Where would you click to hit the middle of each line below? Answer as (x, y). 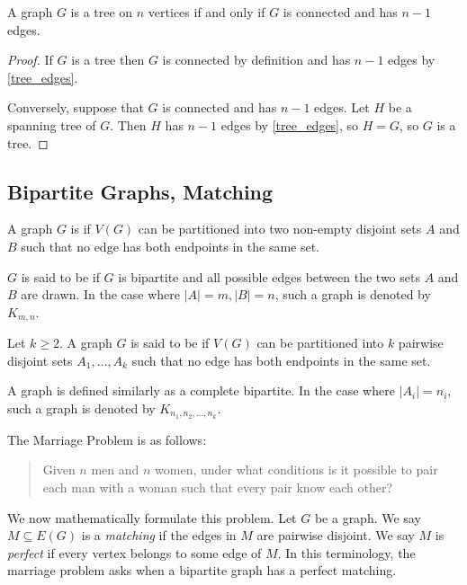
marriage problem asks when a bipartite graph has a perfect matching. (202, 570)
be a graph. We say (368, 517)
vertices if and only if (207, 12)
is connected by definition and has (256, 60)
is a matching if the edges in (159, 535)
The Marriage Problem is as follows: (107, 439)
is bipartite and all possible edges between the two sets (269, 276)
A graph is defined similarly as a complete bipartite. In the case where (201, 390)
